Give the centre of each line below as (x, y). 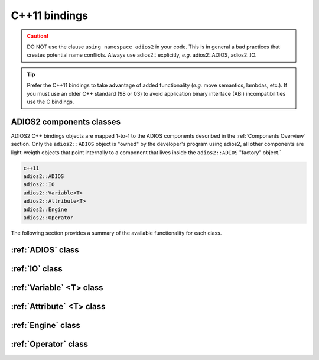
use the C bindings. (51, 102)
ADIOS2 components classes (66, 121)
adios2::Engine (45, 209)
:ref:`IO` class (37, 269)
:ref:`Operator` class (50, 344)
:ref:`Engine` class (46, 325)
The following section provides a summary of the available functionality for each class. (116, 233)
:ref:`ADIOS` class (45, 250)
